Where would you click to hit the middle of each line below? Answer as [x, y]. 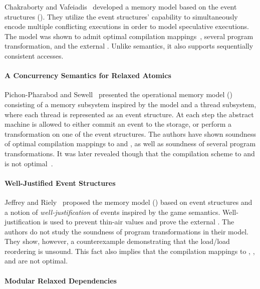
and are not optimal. [36, 261]
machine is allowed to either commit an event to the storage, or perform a [118, 124]
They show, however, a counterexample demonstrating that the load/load [117, 241]
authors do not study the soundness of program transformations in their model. [126, 231]
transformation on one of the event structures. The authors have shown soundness [131, 133]
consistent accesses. [34, 55]
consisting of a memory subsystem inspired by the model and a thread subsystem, [131, 104]
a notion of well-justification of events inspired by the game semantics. [112, 212]
